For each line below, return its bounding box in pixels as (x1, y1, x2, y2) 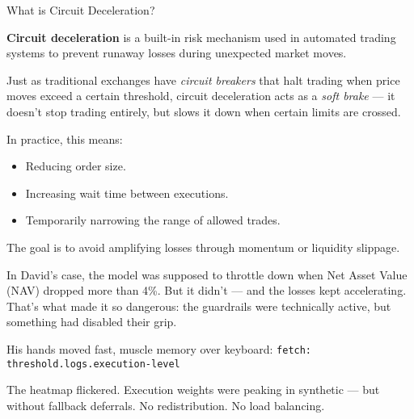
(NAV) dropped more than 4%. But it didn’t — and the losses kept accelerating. (6, 282, 407, 299)
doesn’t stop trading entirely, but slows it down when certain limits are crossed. (6, 103, 401, 119)
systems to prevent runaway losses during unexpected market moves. (6, 44, 347, 61)
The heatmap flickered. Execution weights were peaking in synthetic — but (6, 381, 380, 398)
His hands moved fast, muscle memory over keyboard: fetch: (6, 340, 312, 357)
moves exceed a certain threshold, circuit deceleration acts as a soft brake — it (6, 87, 395, 104)
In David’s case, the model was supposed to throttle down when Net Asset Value (6, 266, 408, 283)
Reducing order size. (25, 157, 126, 174)
